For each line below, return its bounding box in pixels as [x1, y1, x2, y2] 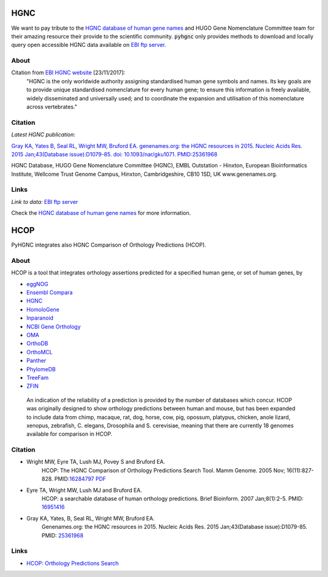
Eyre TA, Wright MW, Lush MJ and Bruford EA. [26, 486, 143, 494]
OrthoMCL [26, 348, 53, 355]
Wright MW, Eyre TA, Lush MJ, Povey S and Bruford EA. [26, 458, 165, 466]
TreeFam [26, 374, 49, 381]
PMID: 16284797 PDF [54, 475, 106, 483]
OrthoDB [26, 340, 49, 347]
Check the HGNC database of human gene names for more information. [11, 209, 191, 217]
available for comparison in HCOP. [26, 430, 112, 438]
